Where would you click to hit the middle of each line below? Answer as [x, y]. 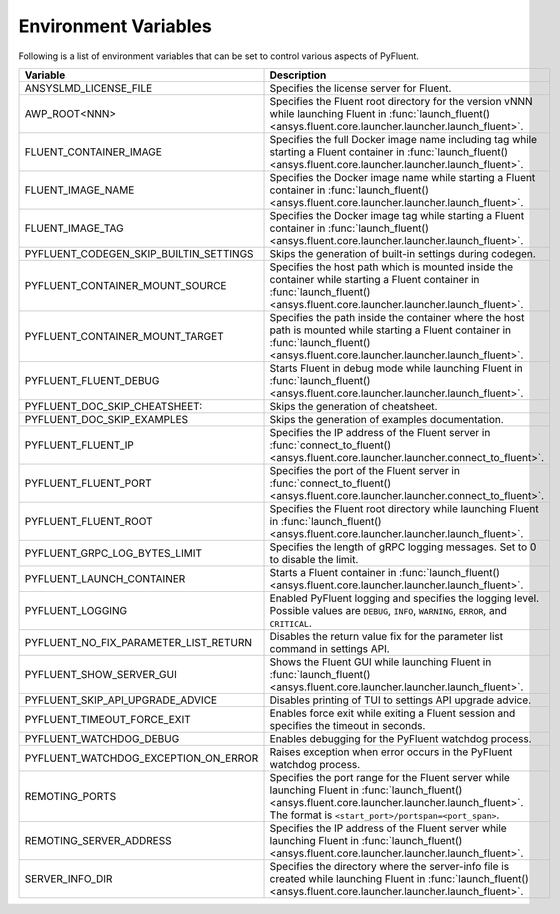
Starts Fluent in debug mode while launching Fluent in [396, 368]
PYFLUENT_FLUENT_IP [79, 445]
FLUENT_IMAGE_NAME [79, 190]
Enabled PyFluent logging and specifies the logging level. [404, 598]
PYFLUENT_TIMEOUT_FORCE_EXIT [108, 719]
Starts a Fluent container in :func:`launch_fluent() [384, 572]
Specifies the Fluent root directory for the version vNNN [401, 101]
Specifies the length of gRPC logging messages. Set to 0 [403, 547]
